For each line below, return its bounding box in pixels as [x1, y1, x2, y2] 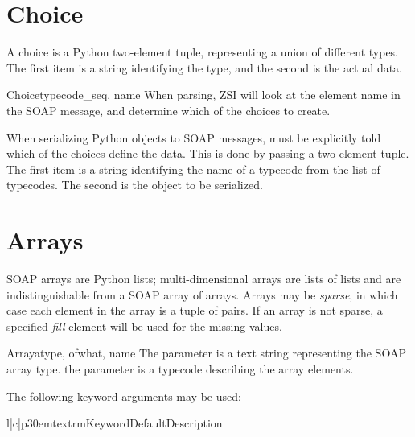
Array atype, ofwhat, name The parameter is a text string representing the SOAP [6, 344, 406, 361]
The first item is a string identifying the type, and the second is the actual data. [6, 59, 403, 76]
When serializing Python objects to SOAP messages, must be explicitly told [6, 129, 381, 146]
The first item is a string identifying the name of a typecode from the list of [6, 160, 380, 177]
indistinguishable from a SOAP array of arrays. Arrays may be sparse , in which [6, 286, 398, 303]
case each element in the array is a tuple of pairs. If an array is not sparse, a [6, 302, 383, 319]
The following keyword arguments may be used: [6, 387, 241, 404]
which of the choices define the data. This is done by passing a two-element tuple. [6, 145, 409, 162]
